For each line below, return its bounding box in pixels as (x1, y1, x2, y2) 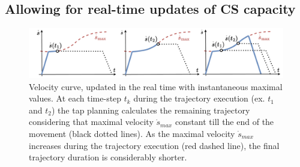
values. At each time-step (29, 92, 122, 105)
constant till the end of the (175, 115, 274, 128)
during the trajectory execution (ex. (133, 92, 265, 105)
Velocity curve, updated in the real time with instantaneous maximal (29, 80, 283, 93)
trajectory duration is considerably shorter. (29, 151, 187, 163)
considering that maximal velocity (29, 115, 154, 128)
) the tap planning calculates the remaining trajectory (51, 103, 250, 116)
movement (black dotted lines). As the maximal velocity (29, 127, 235, 139)
